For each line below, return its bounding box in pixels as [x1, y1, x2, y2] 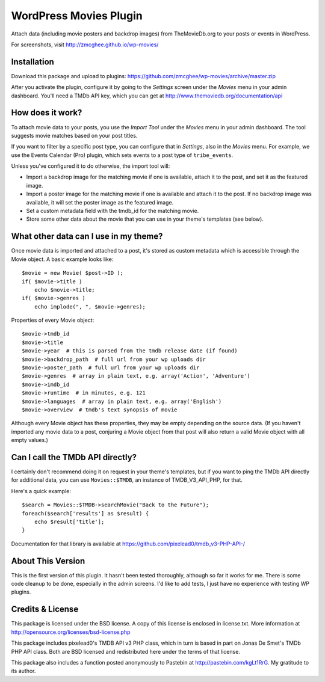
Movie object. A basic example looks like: [11, 256, 114, 263]
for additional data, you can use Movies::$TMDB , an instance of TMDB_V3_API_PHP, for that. [11, 476, 243, 484]
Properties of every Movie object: [11, 316, 94, 324]
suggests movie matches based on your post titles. [11, 132, 138, 139]
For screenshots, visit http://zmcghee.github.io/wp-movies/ [11, 41, 159, 48]
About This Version [11, 556, 85, 566]
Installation [11, 57, 54, 67]
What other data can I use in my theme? [11, 232, 163, 242]
